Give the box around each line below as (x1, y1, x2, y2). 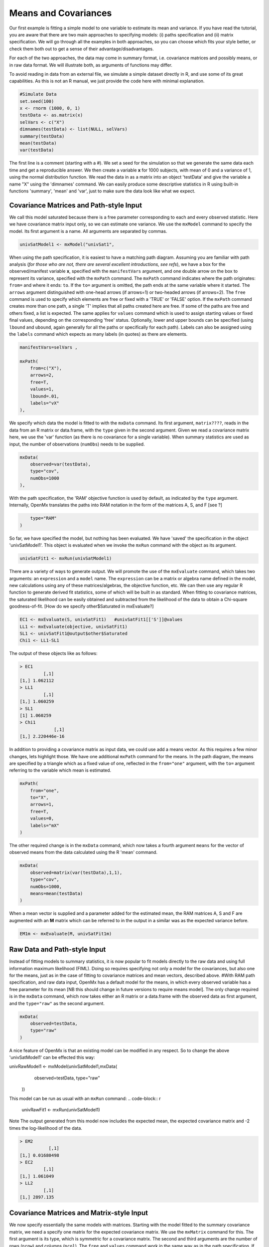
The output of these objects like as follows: (9, 650, 98, 656)
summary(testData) (19, 133, 65, 139)
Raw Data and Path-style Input (9, 945, 106, 954)
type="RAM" (30, 515, 57, 521)
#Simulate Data (19, 91, 57, 97)
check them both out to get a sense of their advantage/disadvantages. (9, 45, 154, 52)
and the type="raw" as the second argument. (9, 1000, 105, 1006)
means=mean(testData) (30, 890, 83, 896)
